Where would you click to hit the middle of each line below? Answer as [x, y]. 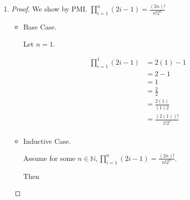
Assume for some [49, 158]
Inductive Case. [47, 141]
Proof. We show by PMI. [49, 9]
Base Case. [40, 27]
